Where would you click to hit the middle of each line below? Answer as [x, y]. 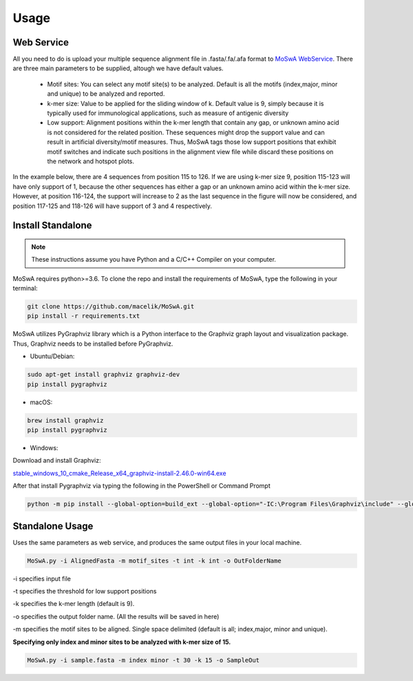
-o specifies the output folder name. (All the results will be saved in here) [116, 616]
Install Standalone [52, 226]
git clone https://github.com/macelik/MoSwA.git [111, 307]
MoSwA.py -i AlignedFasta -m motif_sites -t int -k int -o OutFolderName [154, 560]
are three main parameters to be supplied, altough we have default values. [118, 68]
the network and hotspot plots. [91, 161]
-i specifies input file [42, 578]
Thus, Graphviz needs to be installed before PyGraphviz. [93, 344]
